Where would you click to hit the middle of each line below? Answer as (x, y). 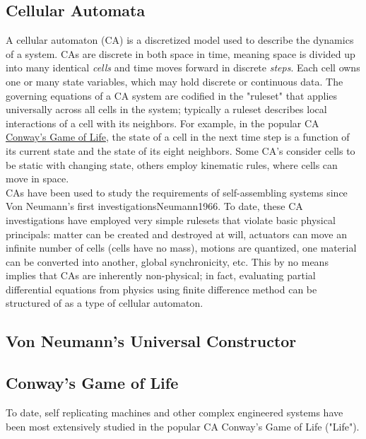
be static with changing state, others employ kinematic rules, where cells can (172, 164)
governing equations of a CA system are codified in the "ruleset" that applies (172, 95)
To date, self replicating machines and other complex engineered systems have (175, 412)
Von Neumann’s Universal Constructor (151, 341)
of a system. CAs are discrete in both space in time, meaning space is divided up (181, 53)
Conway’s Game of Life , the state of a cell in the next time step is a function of (178, 137)
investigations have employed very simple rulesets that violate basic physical (171, 219)
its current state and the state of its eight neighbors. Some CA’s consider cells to (181, 150)
